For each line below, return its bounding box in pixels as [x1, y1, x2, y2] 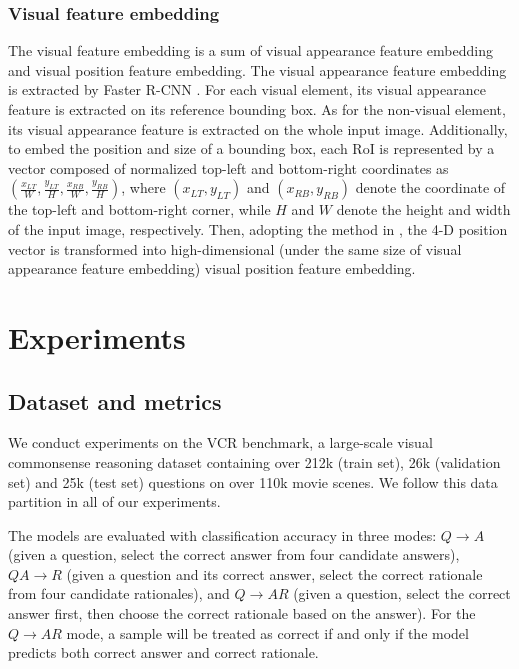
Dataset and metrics [8, 385, 222, 416]
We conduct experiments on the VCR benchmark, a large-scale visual [8, 432, 433, 453]
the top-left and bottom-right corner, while [8, 199, 271, 220]
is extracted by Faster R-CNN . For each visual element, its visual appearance [8, 79, 486, 100]
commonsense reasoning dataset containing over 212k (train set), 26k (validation [8, 451, 501, 472]
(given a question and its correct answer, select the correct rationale [66, 563, 483, 584]
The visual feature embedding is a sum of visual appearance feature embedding [8, 40, 493, 61]
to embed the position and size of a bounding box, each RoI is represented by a [8, 138, 495, 159]
